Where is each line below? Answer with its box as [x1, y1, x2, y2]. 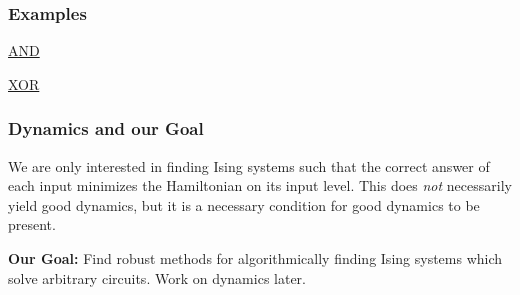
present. [8, 214, 56, 235]
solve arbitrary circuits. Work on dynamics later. [8, 267, 306, 288]
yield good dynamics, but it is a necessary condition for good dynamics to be [8, 194, 480, 215]
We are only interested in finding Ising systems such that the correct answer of [8, 155, 490, 176]
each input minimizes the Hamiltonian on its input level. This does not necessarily [8, 175, 512, 196]
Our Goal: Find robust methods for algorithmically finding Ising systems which [8, 248, 503, 268]
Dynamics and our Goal [8, 116, 204, 141]
